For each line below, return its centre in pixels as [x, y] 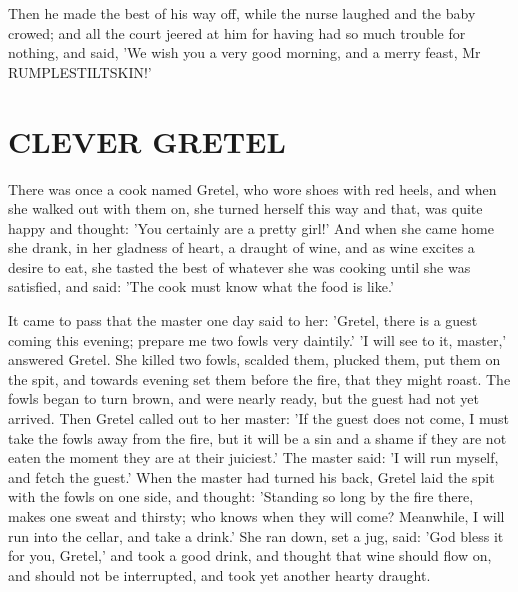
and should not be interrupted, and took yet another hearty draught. [219, 574]
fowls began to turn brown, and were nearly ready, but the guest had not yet [243, 398]
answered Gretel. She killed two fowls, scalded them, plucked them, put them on [254, 359]
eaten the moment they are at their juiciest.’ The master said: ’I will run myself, [253, 457]
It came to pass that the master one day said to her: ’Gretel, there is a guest [243, 320]
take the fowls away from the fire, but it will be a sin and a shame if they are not [257, 437]
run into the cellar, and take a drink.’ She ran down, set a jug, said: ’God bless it [256, 535]
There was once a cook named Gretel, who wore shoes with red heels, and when [252, 188]
